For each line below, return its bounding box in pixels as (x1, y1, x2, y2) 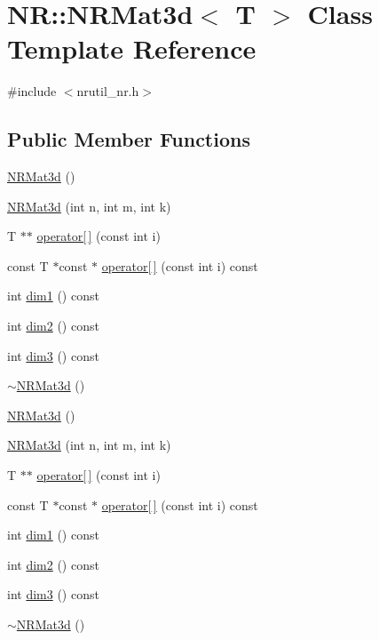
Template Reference (7, 30, 257, 67)
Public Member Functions (7, 125, 250, 153)
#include (7, 82, 57, 100)
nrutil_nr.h (76, 82, 139, 100)
